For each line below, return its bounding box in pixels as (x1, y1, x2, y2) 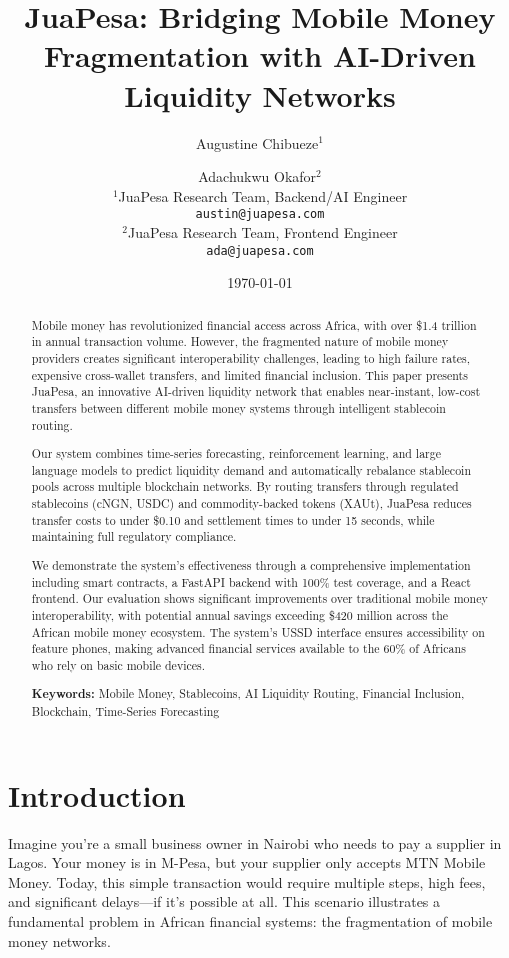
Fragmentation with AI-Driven (44, 35, 476, 76)
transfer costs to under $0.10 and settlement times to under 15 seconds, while (31, 511, 435, 528)
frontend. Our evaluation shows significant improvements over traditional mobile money (31, 590, 488, 607)
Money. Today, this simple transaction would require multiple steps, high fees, (8, 871, 486, 892)
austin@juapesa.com (195, 207, 325, 222)
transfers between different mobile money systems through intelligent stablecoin (31, 399, 446, 416)
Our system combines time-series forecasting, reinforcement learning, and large (31, 445, 441, 462)
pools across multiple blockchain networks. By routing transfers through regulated (31, 478, 459, 495)
